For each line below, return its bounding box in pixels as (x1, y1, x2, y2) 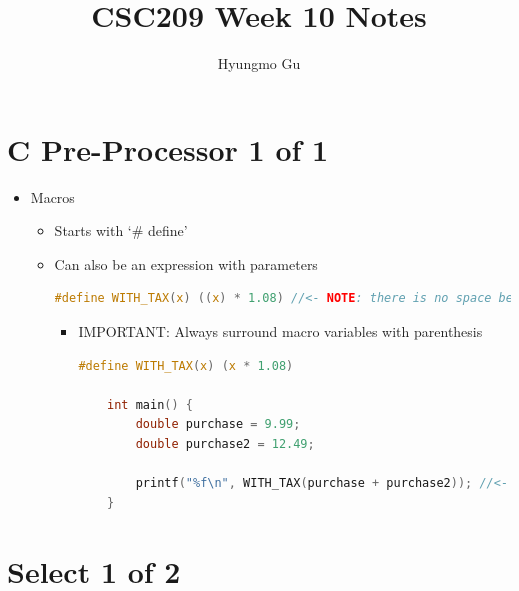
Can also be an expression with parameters (54, 253, 318, 274)
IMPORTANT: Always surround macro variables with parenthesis (78, 321, 483, 342)
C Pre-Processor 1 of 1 (7, 128, 329, 169)
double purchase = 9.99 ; (135, 417, 301, 432)
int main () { (107, 397, 193, 412)
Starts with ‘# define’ (54, 220, 188, 241)
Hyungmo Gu (217, 53, 301, 74)
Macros (30, 186, 75, 207)
